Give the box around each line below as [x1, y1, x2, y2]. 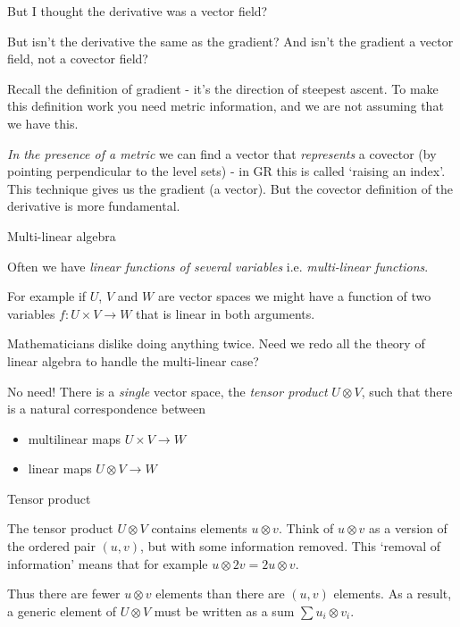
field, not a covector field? [7, 49, 148, 68]
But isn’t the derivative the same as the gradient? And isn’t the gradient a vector [7, 31, 454, 50]
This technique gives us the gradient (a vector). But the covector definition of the [7, 179, 454, 197]
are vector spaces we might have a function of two [157, 287, 431, 305]
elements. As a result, [333, 584, 452, 603]
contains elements [151, 519, 247, 538]
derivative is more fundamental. [7, 196, 180, 215]
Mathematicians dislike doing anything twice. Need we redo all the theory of [7, 334, 425, 353]
